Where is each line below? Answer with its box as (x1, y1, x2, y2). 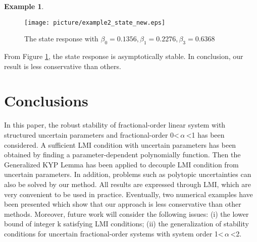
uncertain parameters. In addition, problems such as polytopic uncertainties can (4, 169, 251, 179)
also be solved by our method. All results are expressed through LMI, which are (4, 178, 251, 189)
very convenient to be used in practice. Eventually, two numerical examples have (4, 189, 253, 199)
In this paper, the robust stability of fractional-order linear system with (4, 119, 226, 130)
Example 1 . (4, 1, 44, 11)
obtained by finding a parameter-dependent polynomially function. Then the (4, 149, 241, 160)
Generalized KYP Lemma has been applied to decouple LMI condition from (4, 159, 239, 169)
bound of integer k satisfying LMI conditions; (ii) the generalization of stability (4, 218, 249, 229)
